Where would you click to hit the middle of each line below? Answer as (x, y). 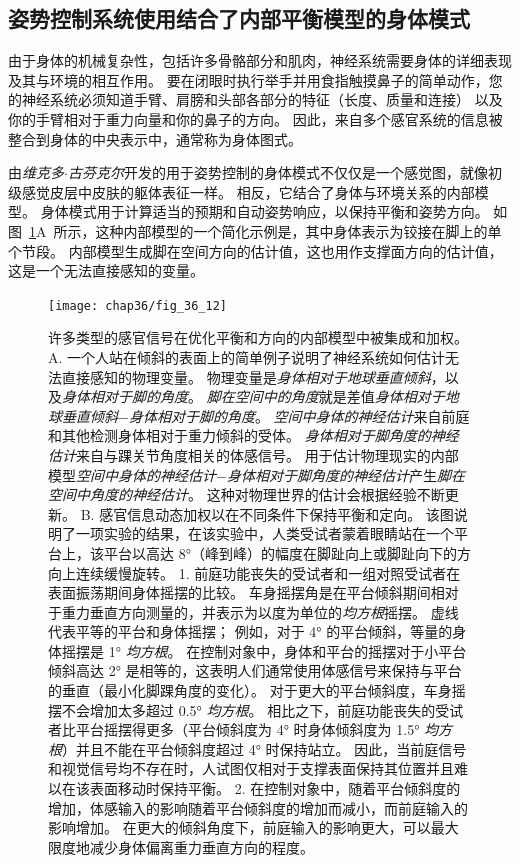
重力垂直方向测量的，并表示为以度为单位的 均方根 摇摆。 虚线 (260, 611)
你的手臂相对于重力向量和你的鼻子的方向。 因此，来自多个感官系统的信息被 (255, 118)
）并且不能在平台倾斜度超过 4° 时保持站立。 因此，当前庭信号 (264, 748)
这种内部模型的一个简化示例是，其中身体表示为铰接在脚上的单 (298, 230)
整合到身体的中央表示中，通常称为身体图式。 (155, 138)
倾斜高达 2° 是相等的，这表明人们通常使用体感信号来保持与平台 (255, 670)
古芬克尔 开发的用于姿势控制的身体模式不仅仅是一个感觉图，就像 (277, 172)
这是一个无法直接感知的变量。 (106, 270)
